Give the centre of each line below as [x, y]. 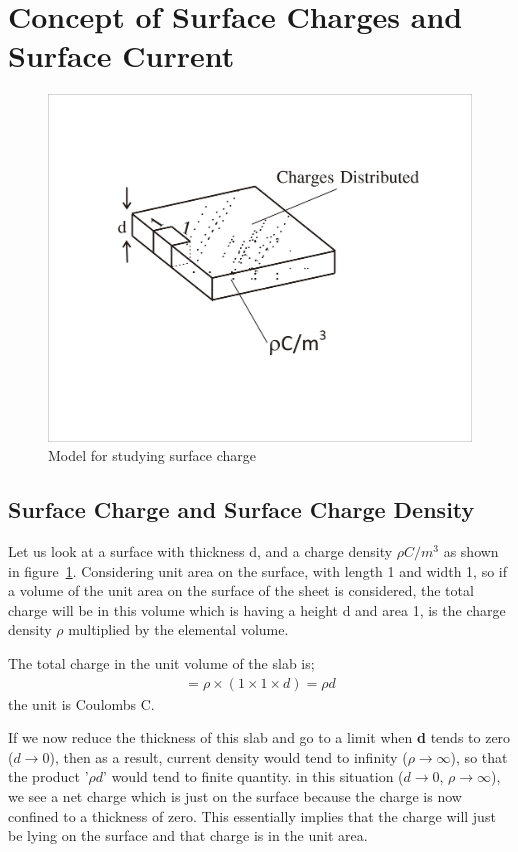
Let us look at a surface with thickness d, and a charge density [200, 551]
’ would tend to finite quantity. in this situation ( [253, 776]
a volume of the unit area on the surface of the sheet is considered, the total [241, 590]
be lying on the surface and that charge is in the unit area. [188, 835]
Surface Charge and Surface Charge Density [241, 509]
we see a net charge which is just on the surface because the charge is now [235, 796]
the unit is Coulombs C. [81, 703]
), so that [479, 756]
